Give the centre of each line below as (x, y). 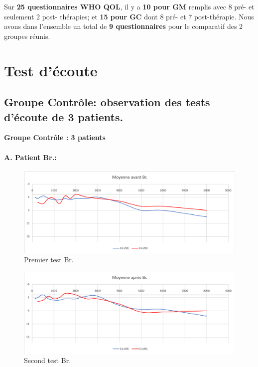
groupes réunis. (27, 36)
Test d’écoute (51, 70)
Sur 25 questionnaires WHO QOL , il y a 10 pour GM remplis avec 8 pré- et (129, 6)
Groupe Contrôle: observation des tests (107, 102)
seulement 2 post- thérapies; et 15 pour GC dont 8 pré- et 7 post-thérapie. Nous (129, 16)
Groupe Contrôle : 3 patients (55, 137)
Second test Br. (48, 360)
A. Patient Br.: (30, 157)
